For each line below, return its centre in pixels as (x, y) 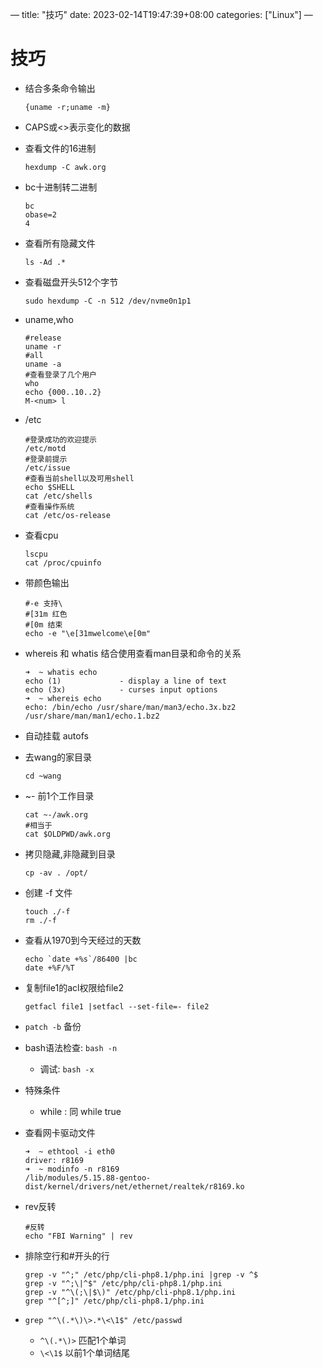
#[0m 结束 (43, 624)
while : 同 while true (80, 1111)
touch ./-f (47, 911)
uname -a (43, 364)
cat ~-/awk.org (56, 814)
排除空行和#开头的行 (67, 1255)
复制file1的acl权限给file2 (74, 987)
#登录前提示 (46, 459)
